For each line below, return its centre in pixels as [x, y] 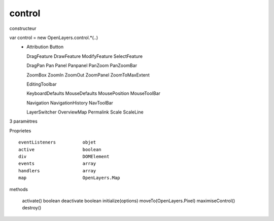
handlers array [57, 171]
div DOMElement [64, 157]
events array [57, 164]
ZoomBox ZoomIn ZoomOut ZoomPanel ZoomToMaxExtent [88, 75]
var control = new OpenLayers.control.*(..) [54, 38]
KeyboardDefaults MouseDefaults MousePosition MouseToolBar [94, 93]
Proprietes [20, 131]
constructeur [23, 28]
